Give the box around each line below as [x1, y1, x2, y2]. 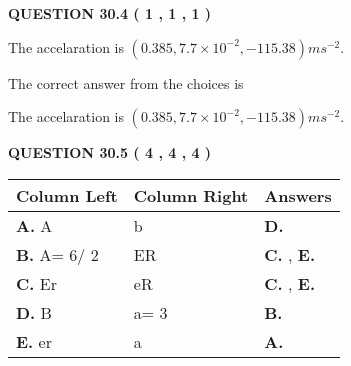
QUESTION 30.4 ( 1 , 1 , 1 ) [8, 3, 212, 23]
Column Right [133, 183, 249, 207]
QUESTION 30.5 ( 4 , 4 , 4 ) [8, 142, 212, 163]
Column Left [16, 183, 118, 207]
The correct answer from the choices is [8, 72, 244, 93]
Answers [264, 183, 332, 207]
